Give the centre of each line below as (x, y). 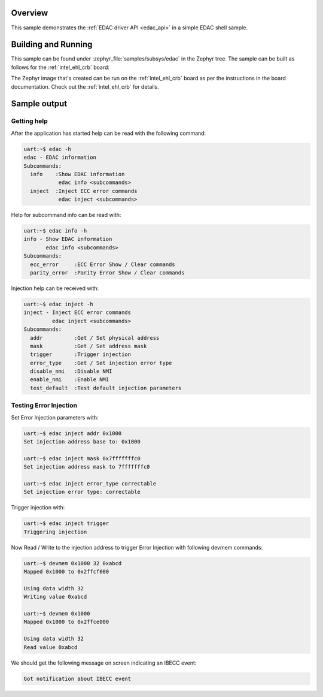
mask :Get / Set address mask (89, 346)
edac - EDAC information (60, 158)
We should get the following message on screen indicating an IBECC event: (104, 663)
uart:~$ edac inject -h (59, 304)
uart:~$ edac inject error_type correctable (90, 483)
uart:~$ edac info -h (55, 231)
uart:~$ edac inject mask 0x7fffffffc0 (82, 458)
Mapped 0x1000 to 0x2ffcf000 (66, 572)
